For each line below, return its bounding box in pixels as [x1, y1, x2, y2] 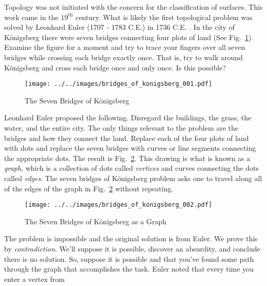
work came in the [4, 11, 59, 22]
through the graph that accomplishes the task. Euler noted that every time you [4, 263, 254, 274]
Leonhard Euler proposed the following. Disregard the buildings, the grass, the [4, 112, 252, 123]
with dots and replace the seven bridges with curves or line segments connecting [4, 142, 256, 153]
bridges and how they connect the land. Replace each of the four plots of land [4, 132, 249, 143]
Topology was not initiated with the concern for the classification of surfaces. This [4, 2, 263, 12]
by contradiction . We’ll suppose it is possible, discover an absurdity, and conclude [4, 243, 260, 254]
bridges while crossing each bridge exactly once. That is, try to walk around [4, 51, 243, 62]
